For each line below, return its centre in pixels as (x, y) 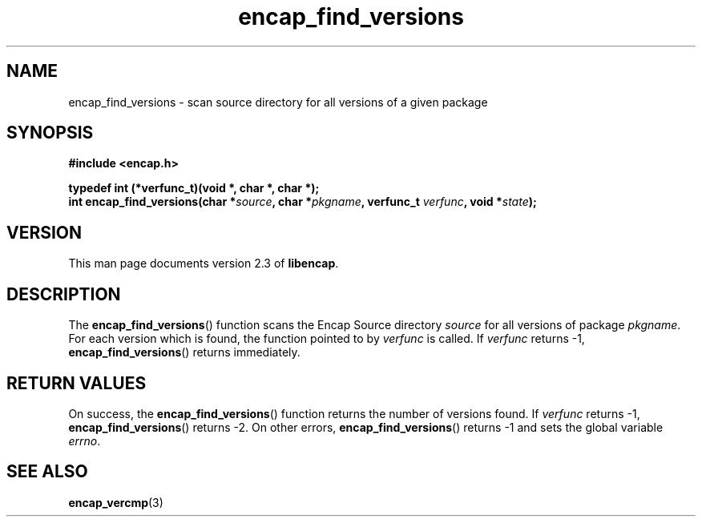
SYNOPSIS (50, 133)
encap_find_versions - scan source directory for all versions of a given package (278, 102)
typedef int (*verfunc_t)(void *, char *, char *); (194, 188)
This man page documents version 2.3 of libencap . (204, 264)
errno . (85, 441)
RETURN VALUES (77, 383)
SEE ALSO (47, 472)
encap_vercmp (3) (116, 502)
